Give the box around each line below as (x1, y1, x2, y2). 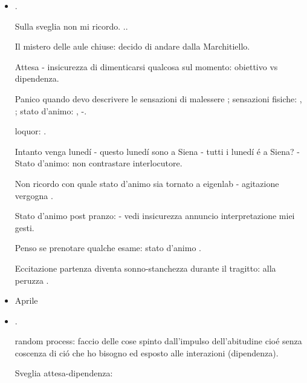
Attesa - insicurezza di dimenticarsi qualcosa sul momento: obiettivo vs (15, 60, 278, 73)
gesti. (15, 221, 34, 234)
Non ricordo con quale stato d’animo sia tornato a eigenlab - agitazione (15, 177, 279, 189)
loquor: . (15, 125, 47, 137)
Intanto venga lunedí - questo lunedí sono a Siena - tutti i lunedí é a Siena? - (15, 145, 300, 157)
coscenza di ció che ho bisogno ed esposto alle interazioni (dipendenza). (15, 346, 279, 359)
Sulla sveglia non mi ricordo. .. (15, 19, 128, 32)
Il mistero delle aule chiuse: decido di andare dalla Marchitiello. (15, 40, 250, 53)
